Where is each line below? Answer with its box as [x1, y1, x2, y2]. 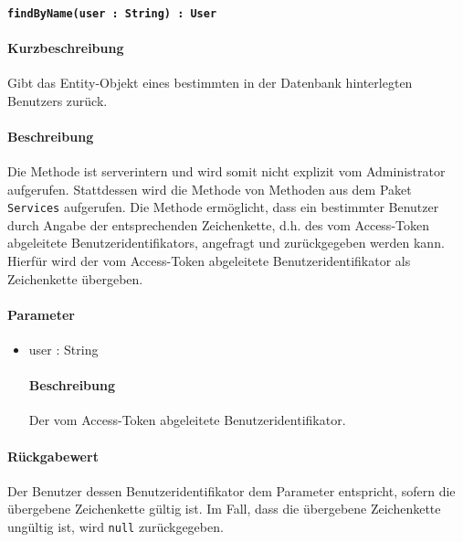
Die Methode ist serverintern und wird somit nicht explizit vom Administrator [7, 162, 446, 181]
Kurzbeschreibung [7, 37, 124, 57]
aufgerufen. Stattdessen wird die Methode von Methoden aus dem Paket [7, 179, 412, 198]
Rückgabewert [7, 446, 99, 465]
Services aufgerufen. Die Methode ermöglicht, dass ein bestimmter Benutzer [7, 197, 439, 217]
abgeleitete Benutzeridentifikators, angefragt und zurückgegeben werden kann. [7, 233, 445, 252]
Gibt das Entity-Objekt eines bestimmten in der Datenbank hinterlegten [7, 73, 413, 92]
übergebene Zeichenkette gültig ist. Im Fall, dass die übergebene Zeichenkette [7, 499, 441, 518]
